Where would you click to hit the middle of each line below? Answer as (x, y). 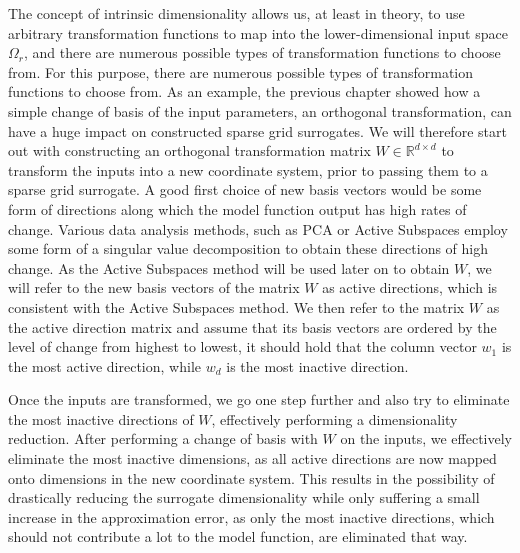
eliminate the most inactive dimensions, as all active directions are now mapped (252, 458)
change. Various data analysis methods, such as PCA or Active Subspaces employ (258, 228)
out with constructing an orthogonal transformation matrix (189, 150)
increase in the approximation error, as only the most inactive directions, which (251, 516)
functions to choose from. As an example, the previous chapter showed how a (244, 91)
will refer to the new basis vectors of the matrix (154, 287)
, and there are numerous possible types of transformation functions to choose (262, 52)
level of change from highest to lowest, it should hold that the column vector (242, 346)
